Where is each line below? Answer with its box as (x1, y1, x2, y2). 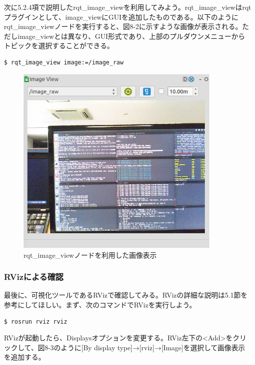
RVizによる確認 (4, 271, 64, 283)
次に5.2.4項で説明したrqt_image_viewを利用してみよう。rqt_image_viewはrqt (4, 2, 252, 12)
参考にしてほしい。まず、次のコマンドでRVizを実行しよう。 (4, 300, 197, 310)
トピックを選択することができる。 (4, 40, 114, 51)
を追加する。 (4, 352, 45, 362)
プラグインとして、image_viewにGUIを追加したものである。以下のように (4, 11, 239, 22)
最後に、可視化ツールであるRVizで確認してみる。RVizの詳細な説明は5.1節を (4, 290, 248, 300)
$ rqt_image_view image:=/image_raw (4, 59, 124, 66)
